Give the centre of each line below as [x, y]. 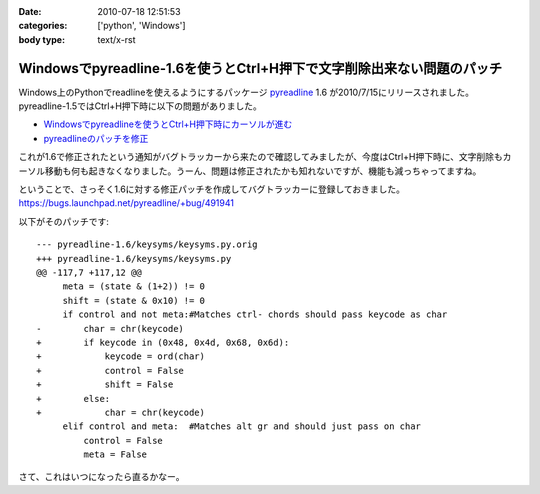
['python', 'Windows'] [141, 26]
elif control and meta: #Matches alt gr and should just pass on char [242, 426]
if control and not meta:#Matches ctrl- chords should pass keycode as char [255, 314]
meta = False [115, 454]
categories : [43, 26]
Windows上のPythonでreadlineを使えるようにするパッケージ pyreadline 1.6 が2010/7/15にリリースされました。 [246, 92]
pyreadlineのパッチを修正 [96, 138]
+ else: [73, 398]
